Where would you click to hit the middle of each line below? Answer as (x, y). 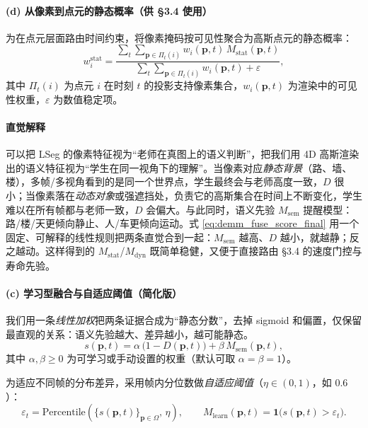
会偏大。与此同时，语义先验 (211, 209)
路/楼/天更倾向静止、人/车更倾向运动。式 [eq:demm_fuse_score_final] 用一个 (183, 223)
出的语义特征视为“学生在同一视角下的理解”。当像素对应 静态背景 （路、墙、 (179, 167)
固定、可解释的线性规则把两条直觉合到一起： (110, 237)
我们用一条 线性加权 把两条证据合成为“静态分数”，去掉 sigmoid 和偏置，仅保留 (184, 320)
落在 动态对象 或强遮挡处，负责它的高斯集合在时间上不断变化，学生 (208, 195)
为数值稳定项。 (88, 99)
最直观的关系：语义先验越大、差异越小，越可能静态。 (130, 334)
